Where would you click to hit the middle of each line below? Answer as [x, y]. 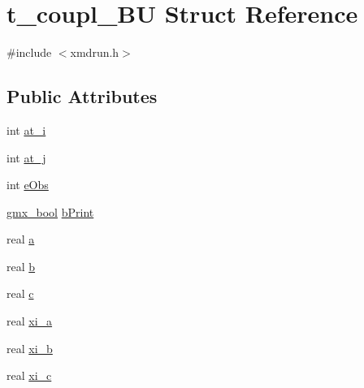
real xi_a [30, 321]
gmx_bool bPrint [50, 211]
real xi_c [29, 375]
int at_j [26, 157]
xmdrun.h [95, 52]
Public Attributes [82, 96]
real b [21, 266]
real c [20, 293]
